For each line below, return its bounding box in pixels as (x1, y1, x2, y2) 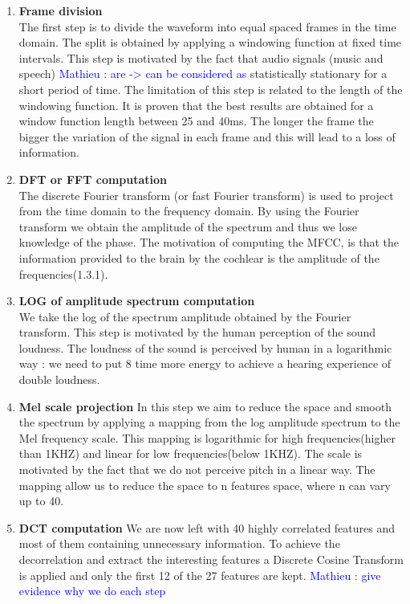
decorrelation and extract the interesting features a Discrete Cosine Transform (18, 551, 404, 567)
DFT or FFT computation (18, 170, 168, 187)
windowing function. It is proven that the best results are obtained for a (18, 96, 374, 113)
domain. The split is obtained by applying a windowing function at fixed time (18, 34, 402, 51)
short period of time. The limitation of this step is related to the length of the (18, 80, 403, 97)
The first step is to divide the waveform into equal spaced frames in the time (18, 18, 396, 35)
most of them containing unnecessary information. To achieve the (18, 535, 340, 552)
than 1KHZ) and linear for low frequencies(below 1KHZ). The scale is (18, 445, 363, 462)
